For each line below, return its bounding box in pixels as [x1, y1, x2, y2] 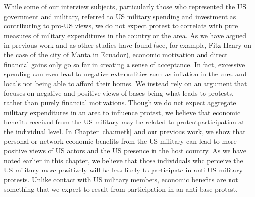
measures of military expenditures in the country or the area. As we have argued [4, 30, 247, 40]
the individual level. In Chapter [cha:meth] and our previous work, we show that [4, 126, 246, 136]
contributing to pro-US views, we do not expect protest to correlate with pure [4, 21, 238, 31]
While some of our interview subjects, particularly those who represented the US [4, 1, 247, 11]
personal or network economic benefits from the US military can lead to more [4, 136, 237, 146]
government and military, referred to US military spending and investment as [4, 11, 236, 21]
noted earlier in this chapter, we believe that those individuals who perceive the [4, 155, 243, 165]
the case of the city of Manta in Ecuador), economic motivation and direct [4, 49, 228, 59]
